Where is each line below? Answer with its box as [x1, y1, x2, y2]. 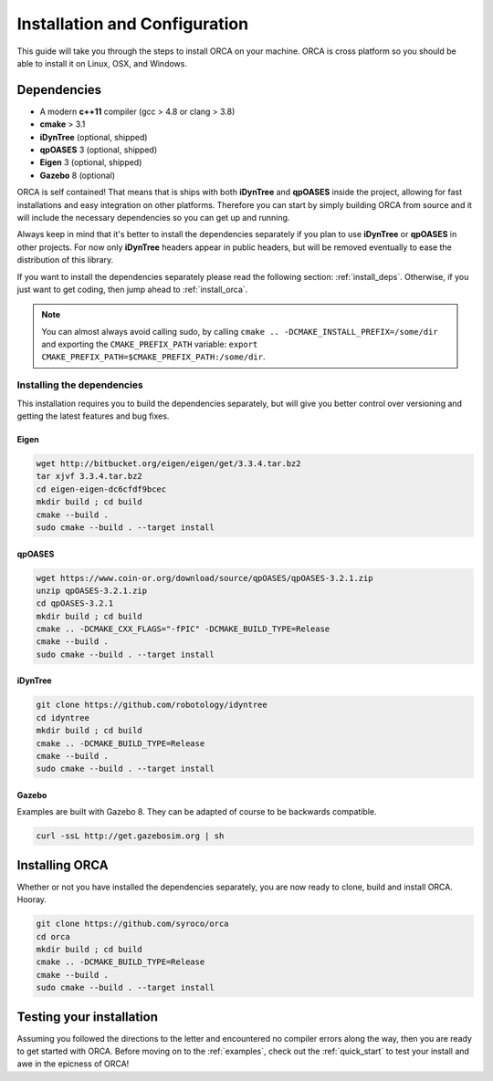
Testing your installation [16, 1009, 159, 1024]
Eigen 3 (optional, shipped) [39, 157, 142, 168]
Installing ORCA [16, 858, 109, 873]
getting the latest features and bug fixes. [16, 411, 170, 421]
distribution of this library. [16, 255, 114, 265]
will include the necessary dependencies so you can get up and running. [16, 212, 290, 223]
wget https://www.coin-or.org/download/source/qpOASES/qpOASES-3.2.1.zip [36, 573, 373, 583]
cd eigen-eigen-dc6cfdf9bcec [36, 483, 167, 494]
